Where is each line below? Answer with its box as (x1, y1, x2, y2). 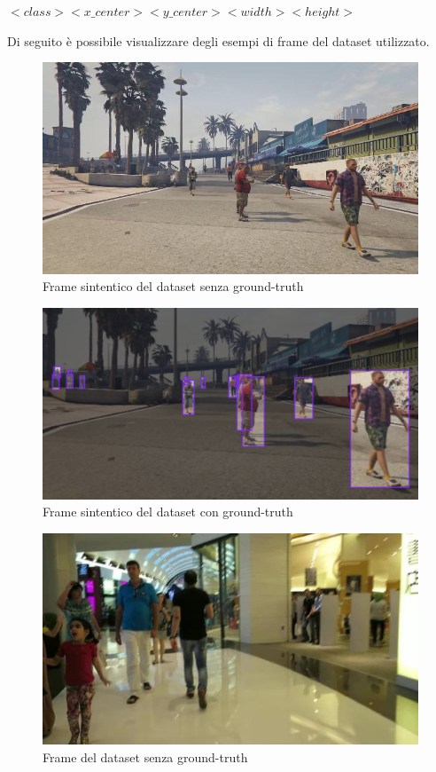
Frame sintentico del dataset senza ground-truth (43, 277, 304, 295)
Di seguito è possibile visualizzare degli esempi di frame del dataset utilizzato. (7, 31, 430, 50)
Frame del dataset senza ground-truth (43, 747, 248, 766)
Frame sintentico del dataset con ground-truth (43, 502, 293, 521)
